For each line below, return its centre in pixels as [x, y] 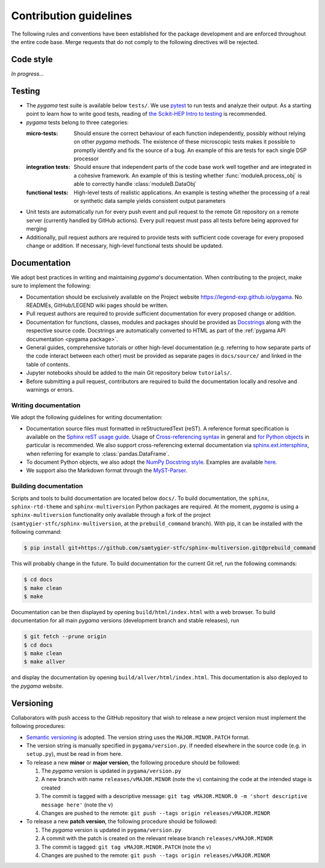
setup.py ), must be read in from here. [74, 754]
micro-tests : [42, 133]
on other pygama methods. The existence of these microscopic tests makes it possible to [184, 142]
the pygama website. [37, 686]
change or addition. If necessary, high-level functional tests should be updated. [125, 246]
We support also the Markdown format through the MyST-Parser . [107, 470]
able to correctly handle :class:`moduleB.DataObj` [135, 184]
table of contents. [48, 364]
